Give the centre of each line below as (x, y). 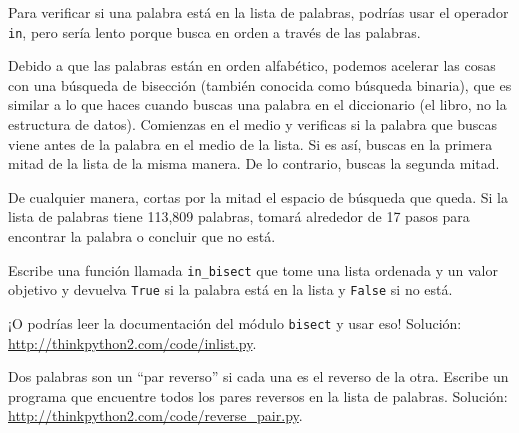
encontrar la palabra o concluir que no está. (142, 236)
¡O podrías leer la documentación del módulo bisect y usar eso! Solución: (235, 322)
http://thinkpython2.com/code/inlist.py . (132, 342)
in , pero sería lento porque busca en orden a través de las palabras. (214, 31)
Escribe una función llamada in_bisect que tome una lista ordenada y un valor (253, 269)
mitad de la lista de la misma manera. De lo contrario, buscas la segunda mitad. (254, 163)
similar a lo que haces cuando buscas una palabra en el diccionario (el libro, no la (257, 104)
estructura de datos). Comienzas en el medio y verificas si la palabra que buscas (253, 124)
